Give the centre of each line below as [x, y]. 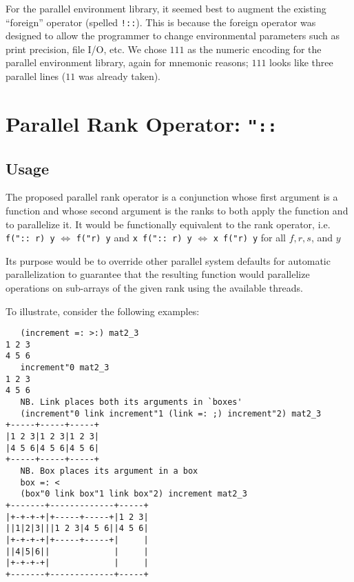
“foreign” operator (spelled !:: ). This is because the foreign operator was [161, 22]
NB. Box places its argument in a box [109, 471]
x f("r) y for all [250, 238]
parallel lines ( [36, 76]
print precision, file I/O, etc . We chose [86, 49]
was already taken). [119, 76]
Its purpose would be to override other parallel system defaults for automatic [168, 260]
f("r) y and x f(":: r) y [134, 238]
